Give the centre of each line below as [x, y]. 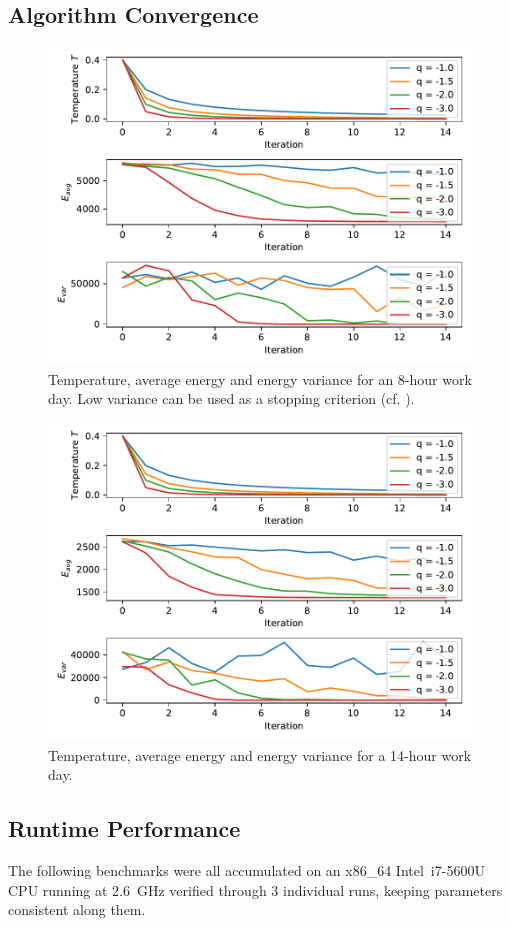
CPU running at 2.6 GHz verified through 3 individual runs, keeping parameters [255, 889]
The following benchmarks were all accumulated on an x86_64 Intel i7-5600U [246, 869]
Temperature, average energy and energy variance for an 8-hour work [260, 378]
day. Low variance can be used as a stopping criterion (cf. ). [231, 398]
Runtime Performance [124, 828]
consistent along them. [77, 909]
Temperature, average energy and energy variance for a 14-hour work [260, 754]
